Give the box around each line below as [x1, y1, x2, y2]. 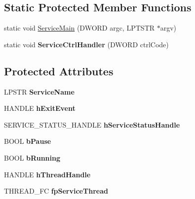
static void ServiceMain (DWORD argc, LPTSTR [4, 23, 155, 33]
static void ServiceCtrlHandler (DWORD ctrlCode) [4, 39, 169, 49]
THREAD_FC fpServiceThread [4, 186, 108, 196]
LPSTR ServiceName [4, 86, 75, 97]
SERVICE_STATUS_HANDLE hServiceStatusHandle [4, 119, 180, 130]
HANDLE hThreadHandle [4, 169, 91, 179]
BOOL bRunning [4, 152, 60, 163]
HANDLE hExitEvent [4, 103, 76, 113]
